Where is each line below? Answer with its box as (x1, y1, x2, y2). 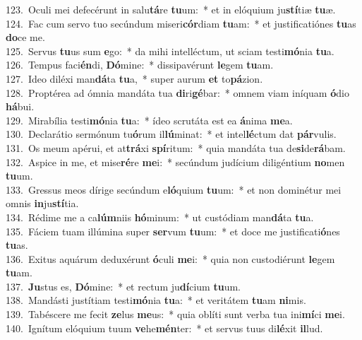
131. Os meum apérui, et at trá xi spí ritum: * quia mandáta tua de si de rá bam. (6, 140, 346, 155)
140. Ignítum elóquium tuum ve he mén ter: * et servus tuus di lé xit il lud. (6, 320, 323, 335)
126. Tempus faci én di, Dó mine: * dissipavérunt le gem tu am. (6, 57, 274, 72)
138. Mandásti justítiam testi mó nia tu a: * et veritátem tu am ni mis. (6, 293, 306, 307)
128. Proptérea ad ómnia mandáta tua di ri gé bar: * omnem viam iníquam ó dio (6, 85, 349, 100)
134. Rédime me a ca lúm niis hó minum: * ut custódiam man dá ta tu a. (6, 209, 314, 224)
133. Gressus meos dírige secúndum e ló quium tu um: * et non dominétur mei (6, 182, 342, 197)
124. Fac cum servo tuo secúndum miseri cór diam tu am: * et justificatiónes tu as (6, 16, 356, 30)
